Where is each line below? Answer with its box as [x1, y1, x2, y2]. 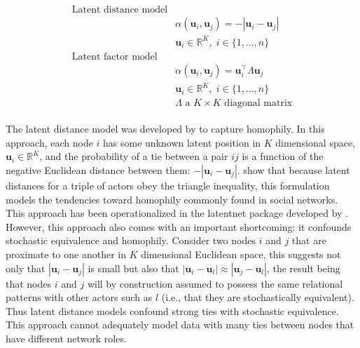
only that [6, 260, 46, 275]
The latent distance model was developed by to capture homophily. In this [6, 121, 325, 136]
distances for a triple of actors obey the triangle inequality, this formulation [6, 178, 330, 193]
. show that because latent [237, 163, 350, 178]
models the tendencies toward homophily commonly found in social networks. [6, 192, 338, 206]
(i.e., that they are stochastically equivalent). [161, 290, 354, 304]
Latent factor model [71, 51, 158, 62]
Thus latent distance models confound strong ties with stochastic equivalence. [6, 303, 339, 318]
